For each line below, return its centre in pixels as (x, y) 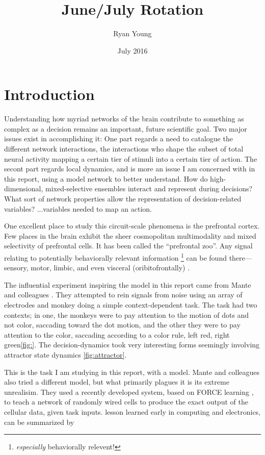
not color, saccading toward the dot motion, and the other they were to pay (122, 325)
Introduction (49, 94)
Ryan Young (132, 33)
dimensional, (24, 188)
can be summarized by (39, 422)
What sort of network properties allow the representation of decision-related (123, 198)
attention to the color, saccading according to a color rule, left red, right (117, 334)
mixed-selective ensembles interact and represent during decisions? (149, 188)
